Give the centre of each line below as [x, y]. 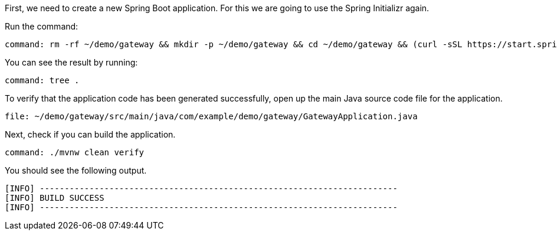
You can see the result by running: [71, 62]
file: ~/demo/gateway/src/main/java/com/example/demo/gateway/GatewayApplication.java [211, 116]
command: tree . [42, 80]
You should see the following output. [76, 170]
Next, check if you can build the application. [90, 134]
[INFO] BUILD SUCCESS [55, 198]
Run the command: [42, 26]
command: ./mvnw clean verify [75, 152]
